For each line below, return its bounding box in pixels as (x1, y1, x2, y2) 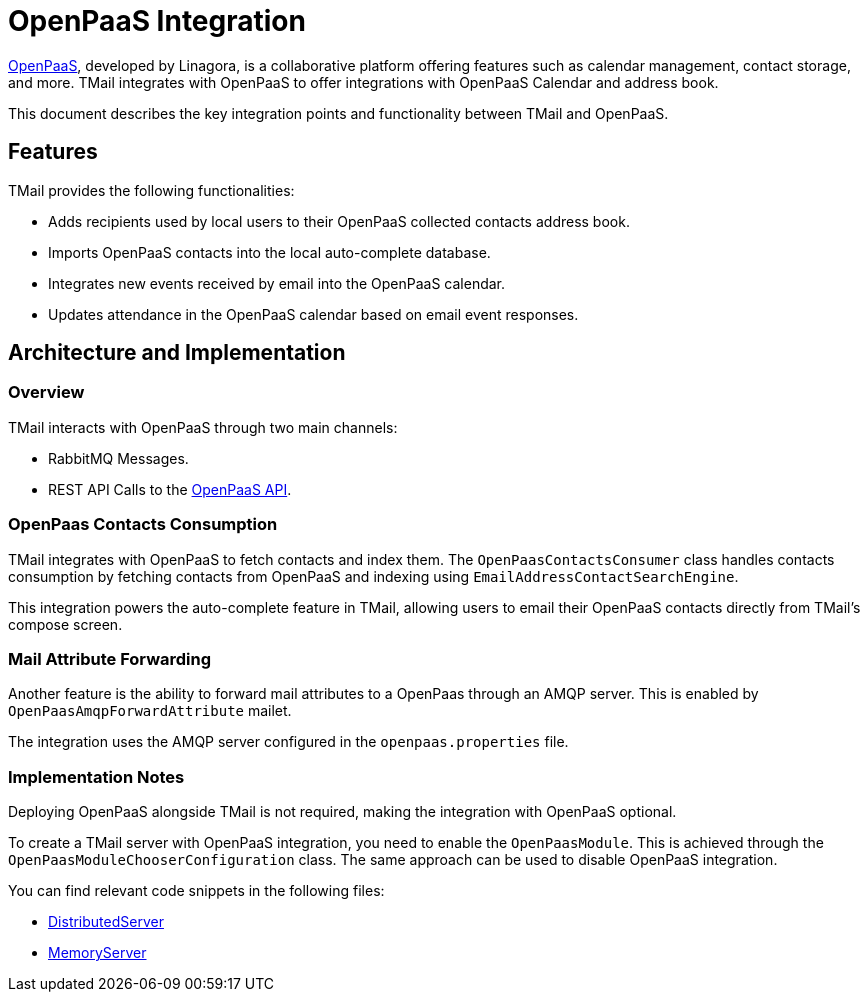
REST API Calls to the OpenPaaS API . (48, 480, 292, 498)
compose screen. (8, 615, 123, 633)
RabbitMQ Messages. (48, 449, 189, 467)
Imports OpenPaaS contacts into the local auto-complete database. (48, 243, 491, 261)
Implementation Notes (8, 766, 185, 787)
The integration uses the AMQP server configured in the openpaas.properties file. (8, 733, 569, 751)
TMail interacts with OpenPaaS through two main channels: (8, 418, 398, 436)
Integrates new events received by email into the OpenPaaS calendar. (48, 274, 506, 292)
